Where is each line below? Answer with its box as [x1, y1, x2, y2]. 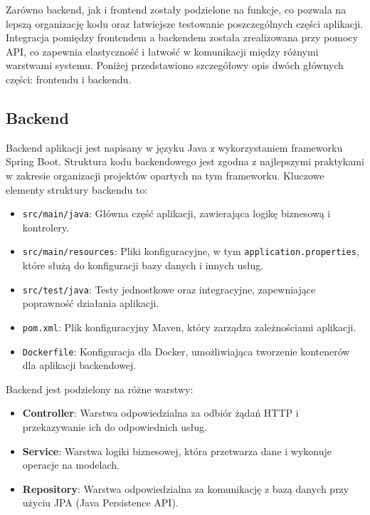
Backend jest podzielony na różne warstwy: [6, 381, 194, 396]
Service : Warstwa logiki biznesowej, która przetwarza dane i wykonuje [22, 443, 332, 458]
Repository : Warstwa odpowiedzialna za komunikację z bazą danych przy [22, 481, 349, 496]
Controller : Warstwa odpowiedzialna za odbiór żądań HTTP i [22, 405, 299, 420]
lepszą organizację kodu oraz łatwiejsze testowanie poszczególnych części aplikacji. [6, 16, 364, 31]
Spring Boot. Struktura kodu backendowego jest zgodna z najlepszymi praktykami [6, 154, 364, 169]
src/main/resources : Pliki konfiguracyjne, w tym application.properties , [22, 244, 359, 259]
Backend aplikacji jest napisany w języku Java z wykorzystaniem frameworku [6, 140, 343, 155]
